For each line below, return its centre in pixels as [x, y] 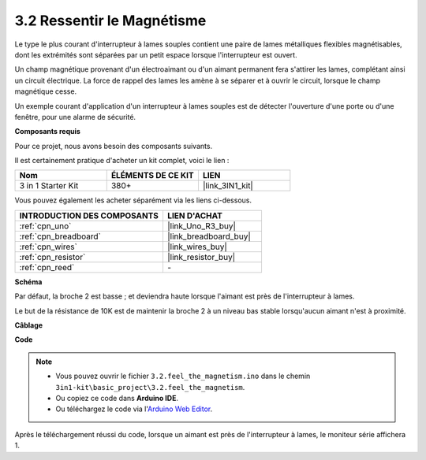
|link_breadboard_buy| [209, 236]
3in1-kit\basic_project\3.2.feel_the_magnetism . [150, 387]
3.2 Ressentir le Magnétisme [110, 20]
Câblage [29, 325]
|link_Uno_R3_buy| [202, 226]
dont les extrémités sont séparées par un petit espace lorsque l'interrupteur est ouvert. [156, 54]
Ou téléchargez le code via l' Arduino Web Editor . [134, 409]
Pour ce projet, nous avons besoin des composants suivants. [114, 146]
